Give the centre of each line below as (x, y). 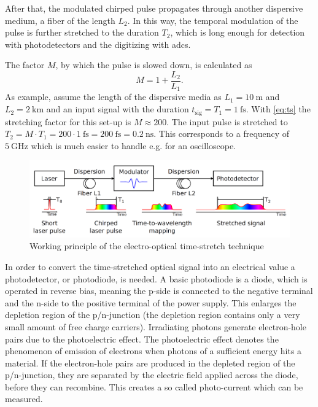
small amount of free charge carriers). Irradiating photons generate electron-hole (156, 326)
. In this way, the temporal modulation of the (213, 20)
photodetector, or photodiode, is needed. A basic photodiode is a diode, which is (156, 278)
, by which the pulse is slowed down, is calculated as (154, 65)
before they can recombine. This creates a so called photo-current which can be (154, 386)
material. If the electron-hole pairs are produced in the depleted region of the (150, 362)
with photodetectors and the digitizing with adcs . (98, 44)
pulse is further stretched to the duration (82, 32)
